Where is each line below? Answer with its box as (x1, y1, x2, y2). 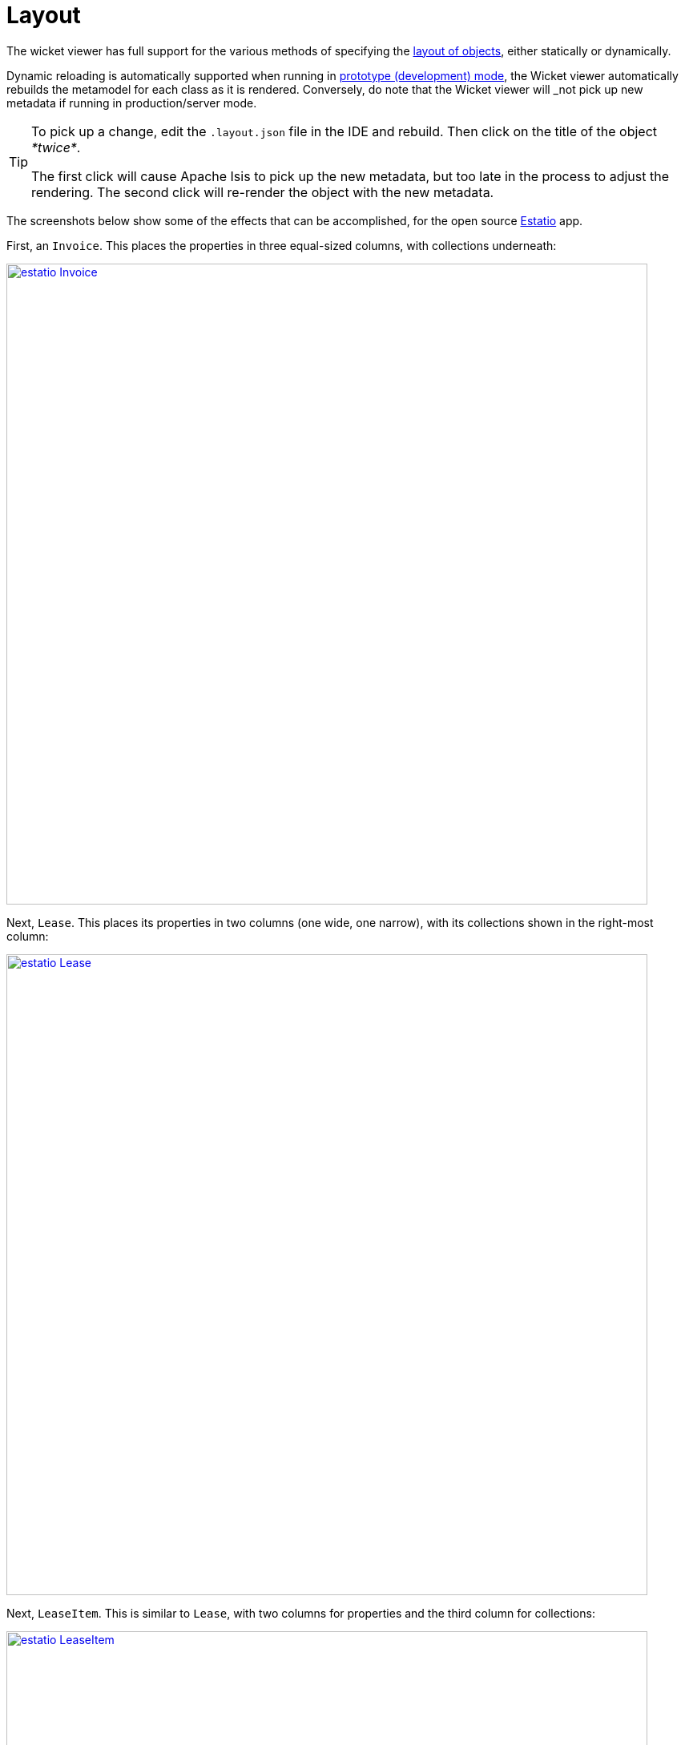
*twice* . (31, 139, 81, 155)
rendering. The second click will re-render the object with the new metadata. (31, 183, 494, 200)
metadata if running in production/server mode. (6, 95, 257, 110)
